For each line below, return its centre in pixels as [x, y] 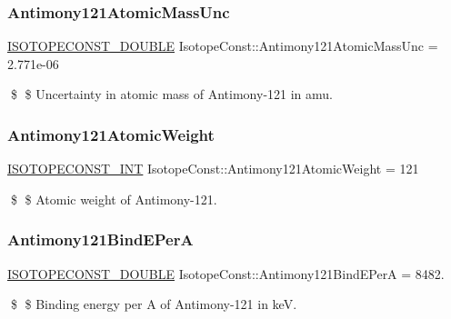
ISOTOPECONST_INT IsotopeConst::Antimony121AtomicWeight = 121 [213, 169]
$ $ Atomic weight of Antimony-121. [114, 199]
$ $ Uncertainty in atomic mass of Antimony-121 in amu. [172, 94]
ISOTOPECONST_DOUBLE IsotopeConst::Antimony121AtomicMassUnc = [223, 46]
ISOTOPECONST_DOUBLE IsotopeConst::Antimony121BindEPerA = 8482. [226, 273]
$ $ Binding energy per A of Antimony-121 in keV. [154, 304]
